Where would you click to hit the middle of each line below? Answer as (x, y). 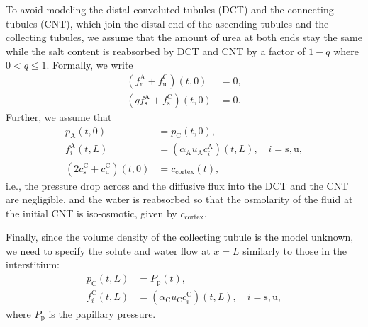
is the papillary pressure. (102, 313)
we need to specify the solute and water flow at (108, 250)
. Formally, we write (90, 65)
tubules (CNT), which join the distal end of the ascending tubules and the (167, 23)
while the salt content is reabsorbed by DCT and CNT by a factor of (156, 51)
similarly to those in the (295, 250)
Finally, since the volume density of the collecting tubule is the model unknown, (180, 237)
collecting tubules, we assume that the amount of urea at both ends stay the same (184, 37)
